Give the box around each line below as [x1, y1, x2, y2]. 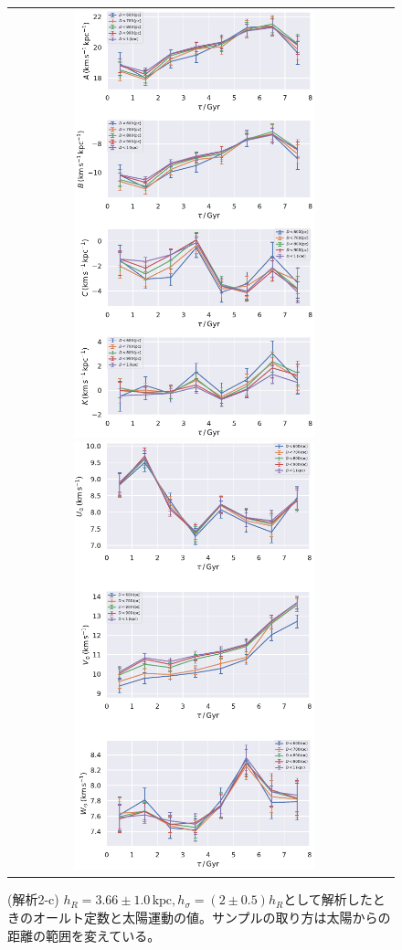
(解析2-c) [7, 890, 59, 909]
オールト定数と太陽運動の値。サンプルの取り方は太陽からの [32, 907, 391, 926]
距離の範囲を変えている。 [7, 925, 161, 945]
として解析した [283, 890, 373, 909]
